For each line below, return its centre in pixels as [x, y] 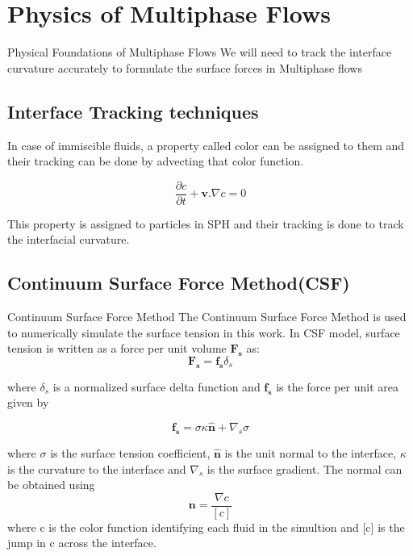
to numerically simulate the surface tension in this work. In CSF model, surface [204, 332]
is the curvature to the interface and [97, 468]
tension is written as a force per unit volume [117, 348]
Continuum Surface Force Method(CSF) [179, 283]
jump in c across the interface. [82, 543]
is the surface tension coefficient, [130, 452]
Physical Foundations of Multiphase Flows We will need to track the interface [200, 52]
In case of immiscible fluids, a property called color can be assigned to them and [206, 145]
